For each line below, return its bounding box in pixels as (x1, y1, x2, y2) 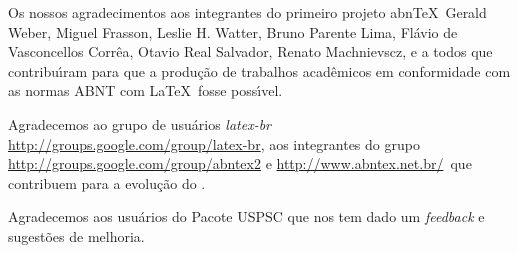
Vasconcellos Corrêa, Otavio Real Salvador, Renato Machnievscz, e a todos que (8, 41, 493, 62)
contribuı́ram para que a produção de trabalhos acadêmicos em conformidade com (8, 60, 511, 81)
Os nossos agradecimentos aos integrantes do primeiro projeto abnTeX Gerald (8, 2, 487, 22)
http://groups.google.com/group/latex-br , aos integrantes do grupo (8, 133, 420, 154)
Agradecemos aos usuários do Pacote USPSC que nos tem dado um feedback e (8, 206, 485, 227)
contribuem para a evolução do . (8, 172, 206, 193)
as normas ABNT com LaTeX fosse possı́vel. (8, 80, 283, 101)
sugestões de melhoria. (8, 225, 145, 246)
